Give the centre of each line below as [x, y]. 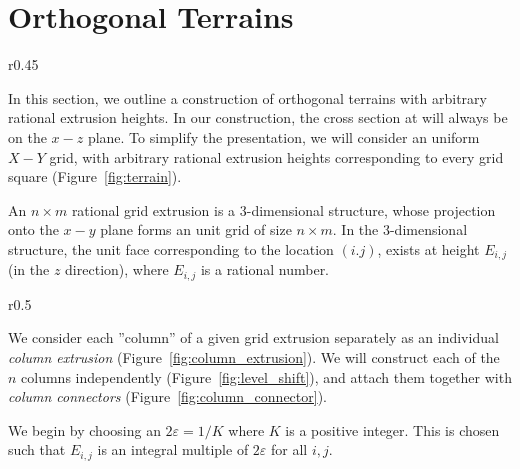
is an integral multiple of [173, 449]
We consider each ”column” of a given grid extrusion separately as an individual [253, 337]
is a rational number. [265, 269]
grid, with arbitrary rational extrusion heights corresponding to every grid [276, 156]
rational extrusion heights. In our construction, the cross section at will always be [258, 117]
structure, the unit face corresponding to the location [171, 248]
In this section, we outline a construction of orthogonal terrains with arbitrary [247, 97]
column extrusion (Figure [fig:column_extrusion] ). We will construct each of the [254, 356]
